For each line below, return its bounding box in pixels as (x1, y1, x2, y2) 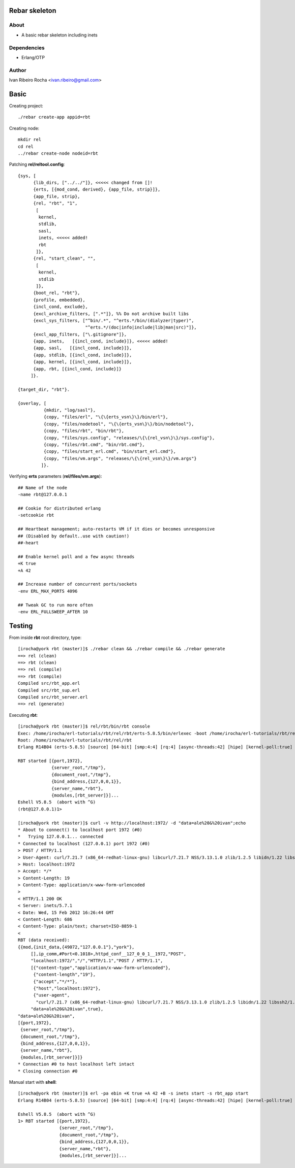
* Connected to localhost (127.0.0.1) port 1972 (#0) (18, 840, 150, 846)
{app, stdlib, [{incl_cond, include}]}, (33, 352, 132, 358)
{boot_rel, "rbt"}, (33, 290, 81, 296)
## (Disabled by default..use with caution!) (18, 533, 130, 539)
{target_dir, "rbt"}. (18, 387, 70, 392)
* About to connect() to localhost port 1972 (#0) (18, 827, 143, 833)
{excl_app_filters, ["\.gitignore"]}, (33, 332, 127, 337)
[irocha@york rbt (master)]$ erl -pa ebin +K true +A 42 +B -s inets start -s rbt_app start (18, 1091, 249, 1096)
